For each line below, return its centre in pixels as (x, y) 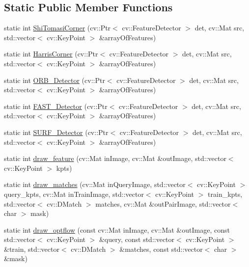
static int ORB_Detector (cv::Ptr (55, 80)
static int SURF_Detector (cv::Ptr (56, 132)
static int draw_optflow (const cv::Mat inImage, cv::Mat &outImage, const (117, 229)
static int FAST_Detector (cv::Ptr (56, 106)
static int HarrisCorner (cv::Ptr (51, 54)
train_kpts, (225, 194)
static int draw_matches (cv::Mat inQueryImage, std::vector (95, 184)
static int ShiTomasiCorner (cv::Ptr (57, 28)
